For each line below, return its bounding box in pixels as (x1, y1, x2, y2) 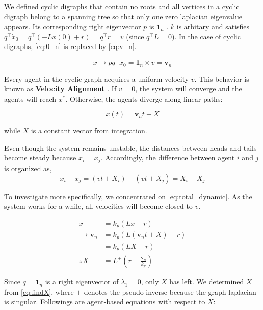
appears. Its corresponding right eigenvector (4, 21, 141, 32)
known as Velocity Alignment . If (4, 83, 117, 94)
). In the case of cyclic (171, 31, 241, 41)
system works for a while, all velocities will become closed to (4, 201, 193, 211)
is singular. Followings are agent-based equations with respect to (4, 296, 205, 307)
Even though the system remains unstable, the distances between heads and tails (4, 142, 257, 153)
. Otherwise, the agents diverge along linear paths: (65, 93, 223, 104)
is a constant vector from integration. (31, 125, 147, 136)
